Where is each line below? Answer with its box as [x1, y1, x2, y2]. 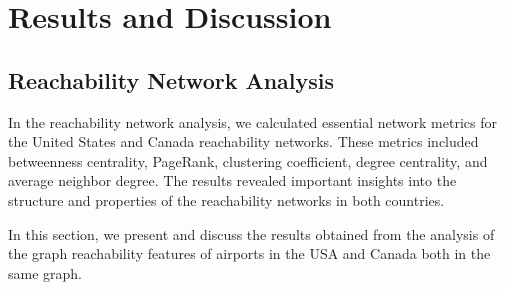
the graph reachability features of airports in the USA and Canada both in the [8, 243, 491, 264]
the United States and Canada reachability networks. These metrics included [8, 131, 479, 152]
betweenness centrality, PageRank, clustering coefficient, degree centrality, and [8, 150, 488, 171]
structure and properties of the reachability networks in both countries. [8, 189, 445, 210]
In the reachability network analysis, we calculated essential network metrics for [8, 111, 497, 132]
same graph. [8, 262, 83, 283]
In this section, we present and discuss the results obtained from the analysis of [8, 223, 495, 244]
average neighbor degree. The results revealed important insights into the [8, 170, 457, 191]
